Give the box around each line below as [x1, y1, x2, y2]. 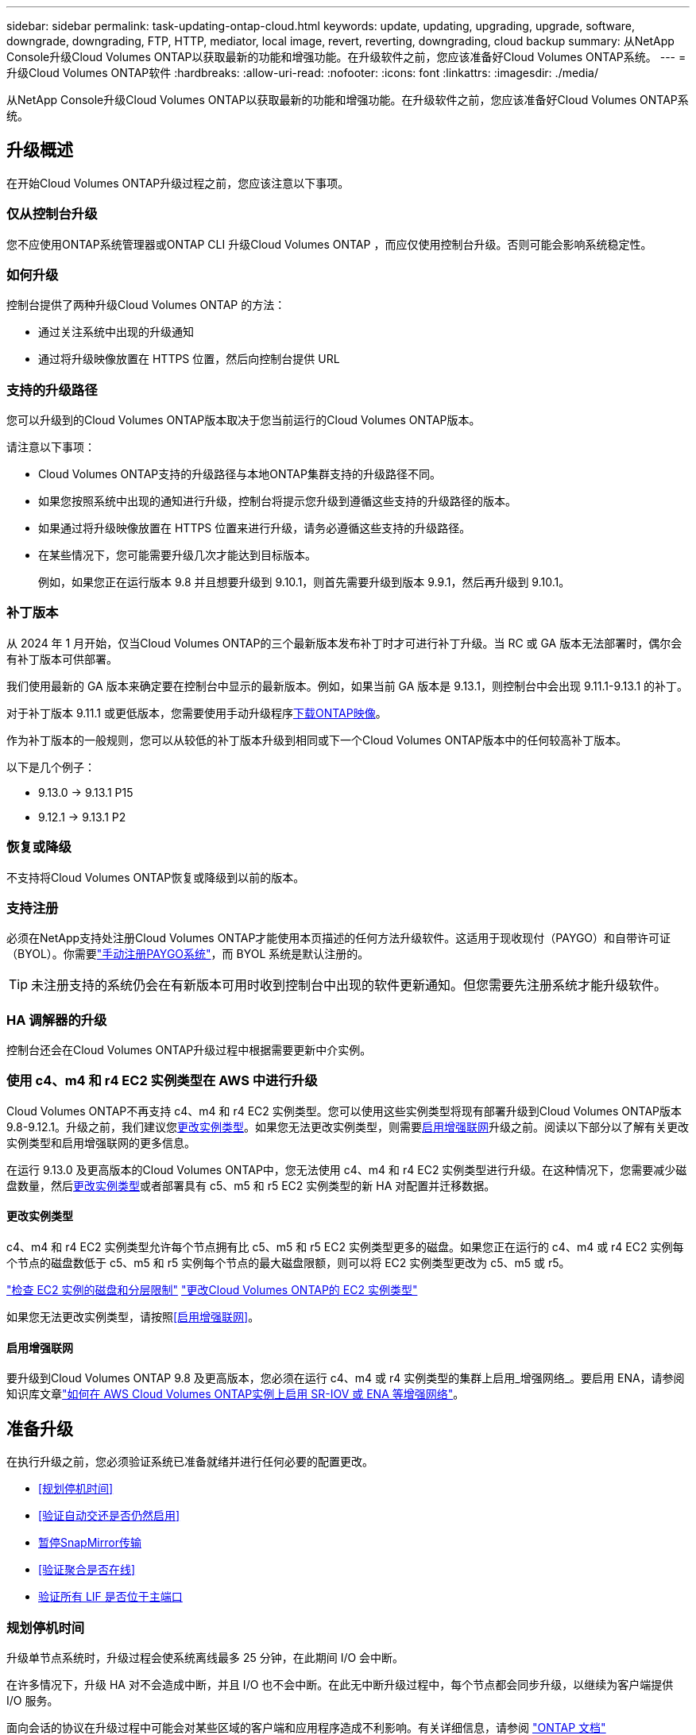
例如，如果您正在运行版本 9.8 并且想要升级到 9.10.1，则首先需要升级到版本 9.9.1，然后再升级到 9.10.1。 [38, 575, 570, 589]
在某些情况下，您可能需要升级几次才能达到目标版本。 [38, 548, 316, 562]
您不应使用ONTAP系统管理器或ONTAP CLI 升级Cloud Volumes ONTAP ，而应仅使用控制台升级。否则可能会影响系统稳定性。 [6, 237, 652, 251]
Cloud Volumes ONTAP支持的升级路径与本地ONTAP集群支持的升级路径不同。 [38, 467, 441, 481]
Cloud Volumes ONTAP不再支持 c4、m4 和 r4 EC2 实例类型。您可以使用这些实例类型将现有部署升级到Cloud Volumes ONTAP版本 [6, 1103, 682, 1118]
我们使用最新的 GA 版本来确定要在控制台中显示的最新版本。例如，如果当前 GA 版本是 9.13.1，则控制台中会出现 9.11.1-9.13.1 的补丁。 [6, 678, 689, 693]
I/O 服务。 [6, 1693, 59, 1707]
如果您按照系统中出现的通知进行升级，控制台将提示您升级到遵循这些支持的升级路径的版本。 [38, 494, 516, 508]
